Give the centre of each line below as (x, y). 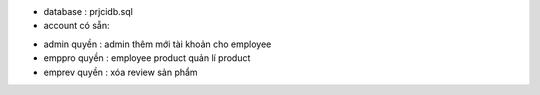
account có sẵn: (76, 26)
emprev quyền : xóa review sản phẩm (121, 72)
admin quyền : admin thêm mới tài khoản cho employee (157, 44)
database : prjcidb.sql (88, 11)
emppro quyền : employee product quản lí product (147, 58)
